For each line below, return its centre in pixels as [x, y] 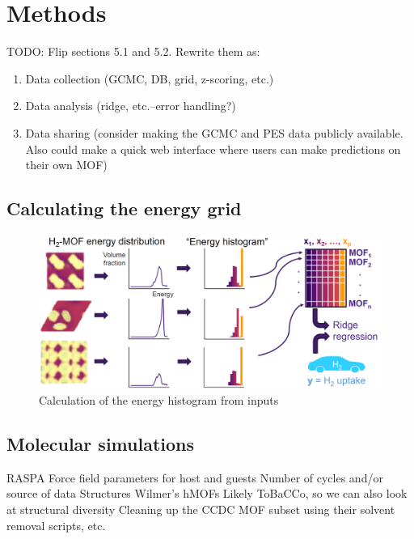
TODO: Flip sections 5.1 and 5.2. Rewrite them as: [133, 51]
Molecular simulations [101, 443]
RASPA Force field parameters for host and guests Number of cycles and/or [195, 477]
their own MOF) [66, 165]
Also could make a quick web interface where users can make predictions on [213, 149]
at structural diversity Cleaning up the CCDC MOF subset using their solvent [201, 509]
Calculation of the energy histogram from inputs [159, 399]
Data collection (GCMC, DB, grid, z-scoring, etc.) [150, 78]
